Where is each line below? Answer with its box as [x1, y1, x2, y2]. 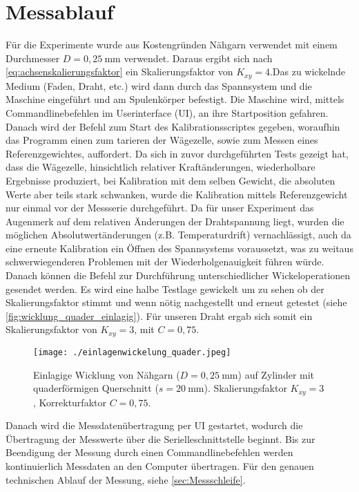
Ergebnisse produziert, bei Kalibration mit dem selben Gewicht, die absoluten [6, 173, 336, 187]
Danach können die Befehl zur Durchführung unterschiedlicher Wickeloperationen [6, 268, 351, 283]
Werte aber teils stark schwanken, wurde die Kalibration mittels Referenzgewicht [6, 187, 348, 201]
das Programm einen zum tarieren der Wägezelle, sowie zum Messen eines [6, 133, 318, 147]
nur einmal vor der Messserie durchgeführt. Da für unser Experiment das [6, 200, 314, 215]
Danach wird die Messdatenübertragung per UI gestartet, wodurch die [6, 418, 303, 433]
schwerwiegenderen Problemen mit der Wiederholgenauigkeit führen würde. [6, 254, 324, 269]
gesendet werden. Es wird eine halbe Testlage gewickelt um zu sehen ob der [6, 281, 324, 296]
